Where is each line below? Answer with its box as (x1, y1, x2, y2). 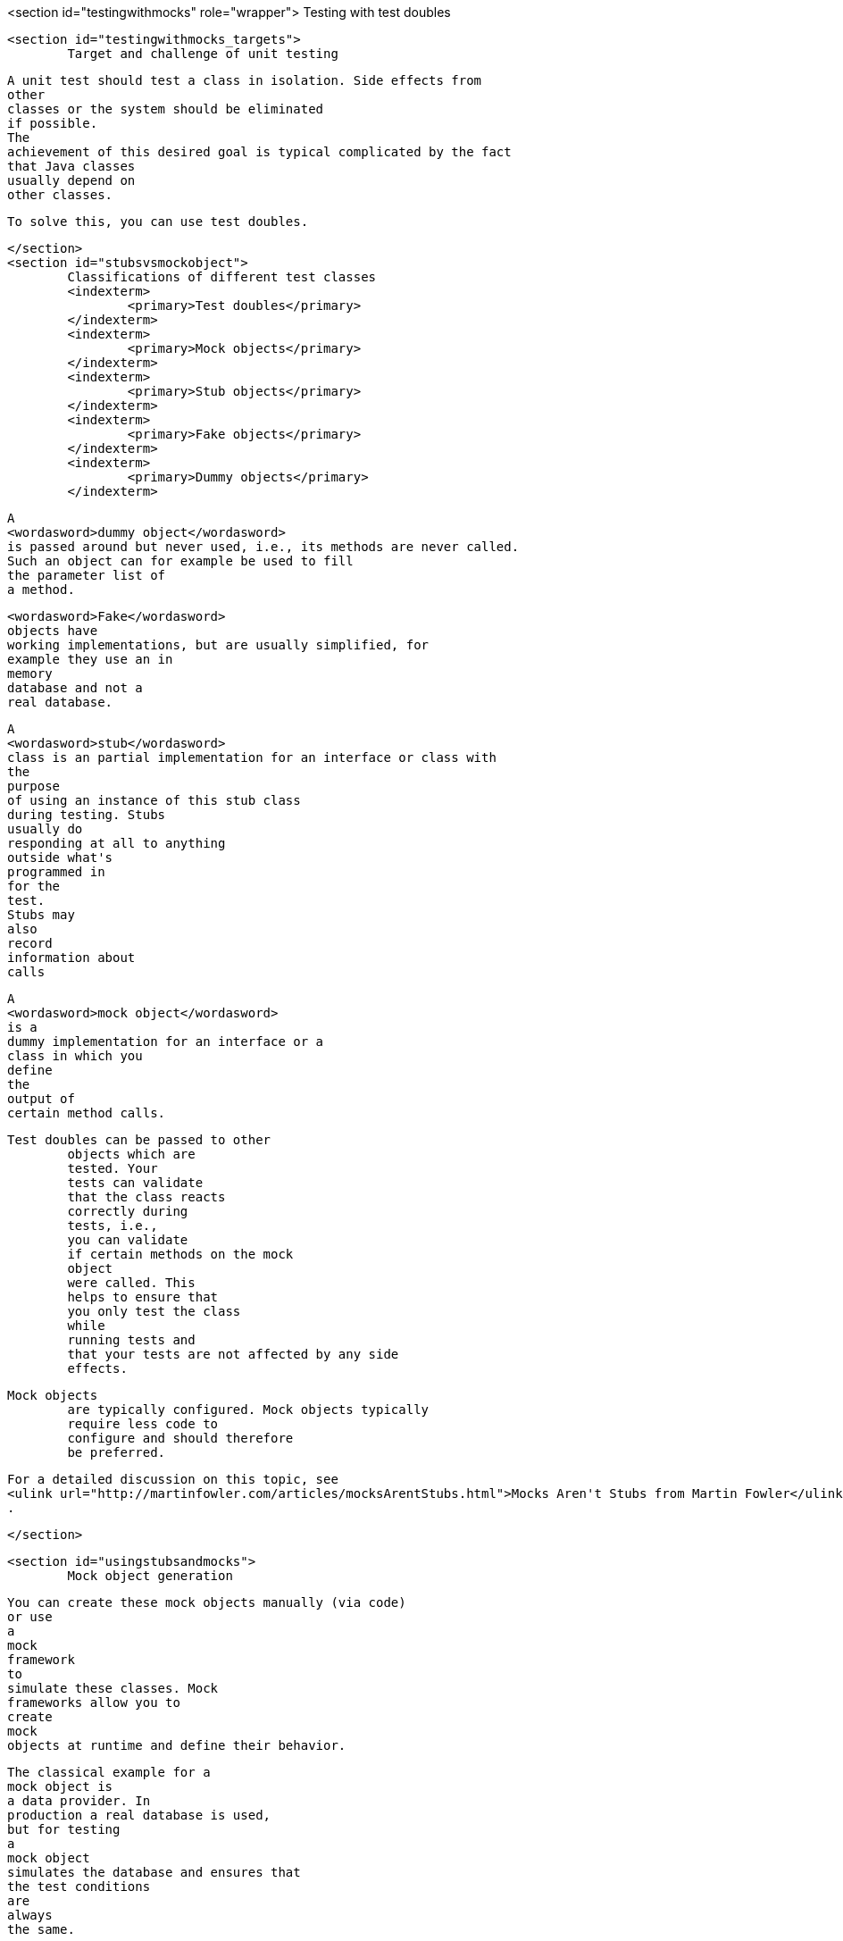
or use (7, 1610, 53, 1624)
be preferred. (67, 1445, 166, 1460)
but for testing (7, 1822, 121, 1836)
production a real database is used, (7, 1808, 271, 1822)
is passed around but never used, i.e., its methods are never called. (7, 540, 520, 554)
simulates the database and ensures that (7, 1865, 301, 1879)
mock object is (7, 1779, 113, 1794)
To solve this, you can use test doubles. (7, 214, 309, 229)
